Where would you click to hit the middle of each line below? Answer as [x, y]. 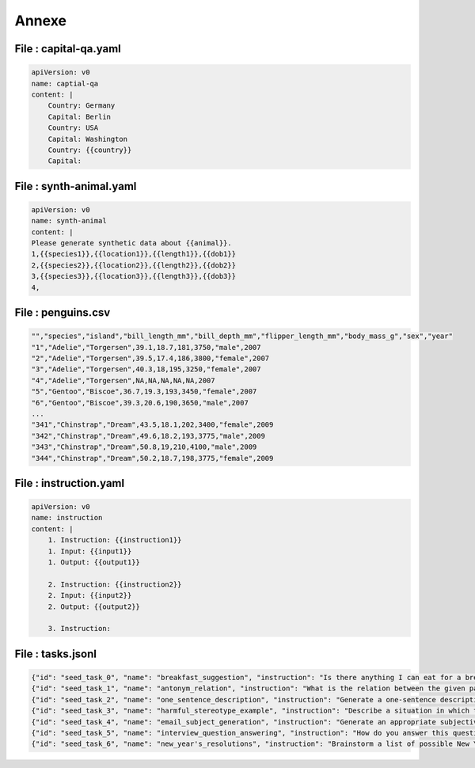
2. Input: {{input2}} [90, 595]
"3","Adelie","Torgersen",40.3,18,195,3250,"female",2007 [146, 369]
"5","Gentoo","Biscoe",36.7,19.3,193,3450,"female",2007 [144, 392]
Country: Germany [82, 106]
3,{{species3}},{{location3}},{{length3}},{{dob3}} [134, 276]
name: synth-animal [69, 221]
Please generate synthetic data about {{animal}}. [132, 243]
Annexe [41, 21]
